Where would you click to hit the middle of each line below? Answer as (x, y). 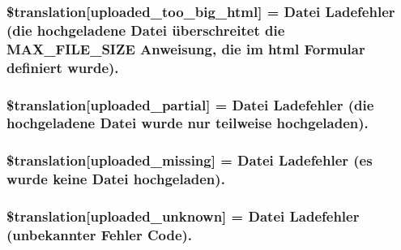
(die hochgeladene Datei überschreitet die (146, 30)
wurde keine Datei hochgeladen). (116, 179)
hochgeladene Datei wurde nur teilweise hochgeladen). (188, 123)
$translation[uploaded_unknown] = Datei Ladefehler (183, 216)
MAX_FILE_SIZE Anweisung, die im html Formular (186, 48)
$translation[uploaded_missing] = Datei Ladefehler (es (190, 160)
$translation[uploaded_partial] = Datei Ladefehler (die (190, 104)
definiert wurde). (63, 67)
